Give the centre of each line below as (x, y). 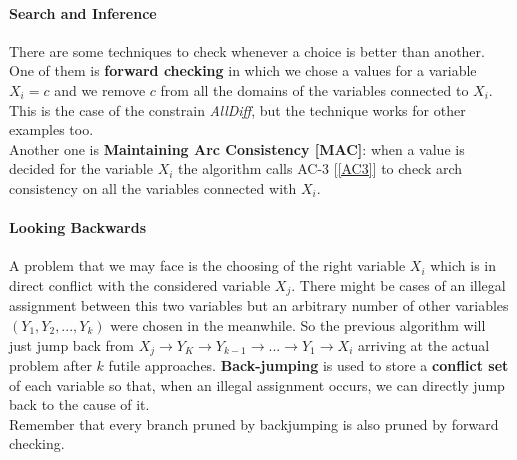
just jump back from (71, 344)
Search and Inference (83, 12)
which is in (463, 265)
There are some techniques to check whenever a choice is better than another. (247, 50)
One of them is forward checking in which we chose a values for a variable (243, 70)
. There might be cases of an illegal (398, 284)
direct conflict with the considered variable (140, 284)
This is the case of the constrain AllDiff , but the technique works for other (237, 109)
